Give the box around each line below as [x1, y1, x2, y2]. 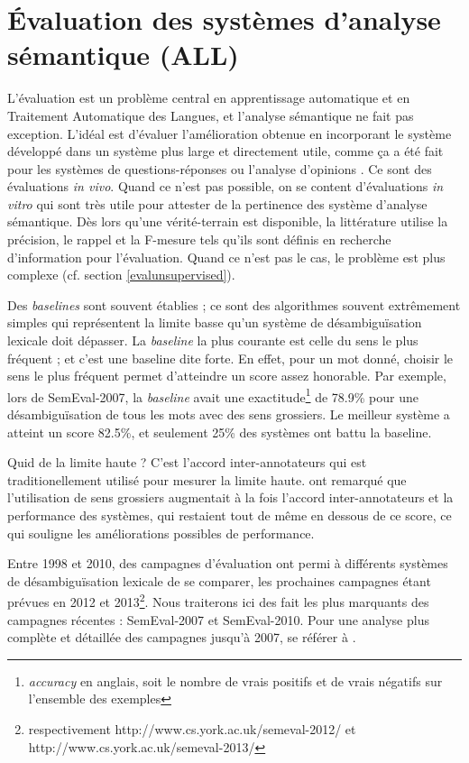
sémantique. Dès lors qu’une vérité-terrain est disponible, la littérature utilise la [7, 212, 448, 231]
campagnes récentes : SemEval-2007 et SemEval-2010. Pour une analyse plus [7, 610, 429, 629]
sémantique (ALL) [7, 36, 239, 73]
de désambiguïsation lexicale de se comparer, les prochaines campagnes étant [7, 571, 431, 590]
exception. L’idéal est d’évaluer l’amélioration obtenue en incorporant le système [7, 124, 452, 142]
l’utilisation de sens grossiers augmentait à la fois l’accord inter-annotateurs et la [7, 488, 454, 507]
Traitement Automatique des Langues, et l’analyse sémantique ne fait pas [7, 106, 414, 124]
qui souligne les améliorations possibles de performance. [7, 523, 315, 542]
